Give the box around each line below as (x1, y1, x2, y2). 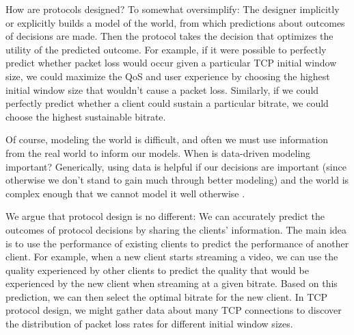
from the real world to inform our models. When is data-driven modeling (5, 145, 311, 160)
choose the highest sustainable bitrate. (5, 109, 166, 123)
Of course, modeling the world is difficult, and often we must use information (5, 132, 329, 147)
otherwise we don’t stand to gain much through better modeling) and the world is (5, 173, 349, 187)
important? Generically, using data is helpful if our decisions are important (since (5, 159, 346, 173)
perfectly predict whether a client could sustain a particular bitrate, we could (5, 96, 329, 110)
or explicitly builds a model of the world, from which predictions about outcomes (5, 15, 345, 29)
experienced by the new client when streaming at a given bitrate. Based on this (5, 276, 338, 290)
